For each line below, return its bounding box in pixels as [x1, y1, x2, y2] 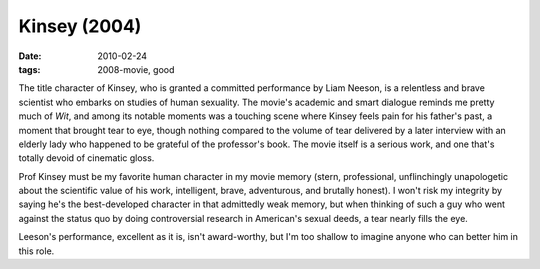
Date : [18, 50, 42, 62]
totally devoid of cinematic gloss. [18, 152, 155, 164]
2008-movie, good [97, 63, 175, 75]
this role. [18, 245, 55, 257]
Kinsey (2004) [18, 15, 142, 37]
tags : [18, 63, 41, 75]
